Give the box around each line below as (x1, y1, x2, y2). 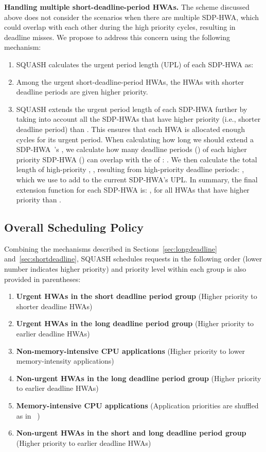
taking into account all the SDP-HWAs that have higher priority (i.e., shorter (16, 114, 261, 124)
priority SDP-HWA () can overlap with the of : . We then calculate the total (16, 154, 257, 164)
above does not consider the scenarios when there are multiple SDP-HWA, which (4, 11, 259, 22)
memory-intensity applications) (16, 355, 114, 366)
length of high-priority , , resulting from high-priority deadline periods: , (16, 164, 244, 175)
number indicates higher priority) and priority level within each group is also (4, 263, 246, 274)
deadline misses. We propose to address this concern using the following (4, 31, 230, 42)
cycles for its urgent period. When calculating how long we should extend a (16, 134, 254, 144)
